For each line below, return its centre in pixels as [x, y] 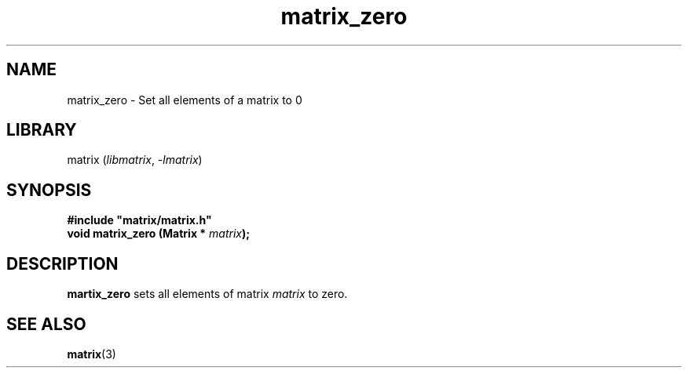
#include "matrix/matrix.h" [139, 220]
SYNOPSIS [49, 190]
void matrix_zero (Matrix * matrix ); [159, 234]
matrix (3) [91, 354]
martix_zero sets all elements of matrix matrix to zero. [207, 294]
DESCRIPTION [62, 263]
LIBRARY [42, 130]
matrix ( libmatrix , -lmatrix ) [135, 160]
